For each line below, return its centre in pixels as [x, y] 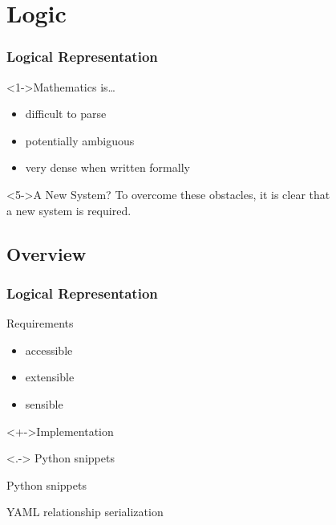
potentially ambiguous [80, 140]
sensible [44, 403]
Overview [47, 253]
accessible [49, 350]
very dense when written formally [107, 167]
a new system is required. [69, 210]
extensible [50, 377]
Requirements [40, 323]
